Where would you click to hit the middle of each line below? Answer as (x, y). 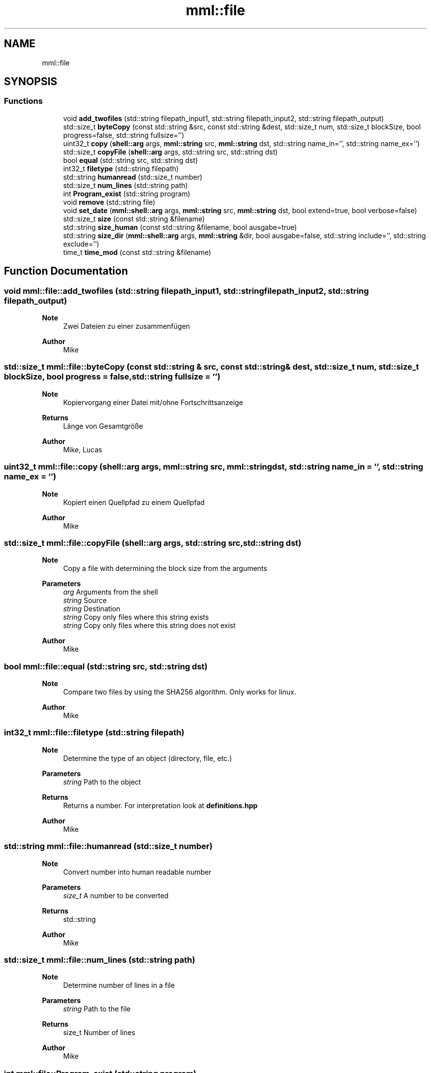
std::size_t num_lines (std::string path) (125, 185)
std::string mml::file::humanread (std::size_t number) (108, 846)
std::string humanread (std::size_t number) (133, 177)
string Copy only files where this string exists (136, 617)
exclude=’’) (81, 244)
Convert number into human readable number (137, 872)
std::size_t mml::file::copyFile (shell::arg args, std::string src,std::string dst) (153, 543)
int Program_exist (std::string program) (127, 193)
